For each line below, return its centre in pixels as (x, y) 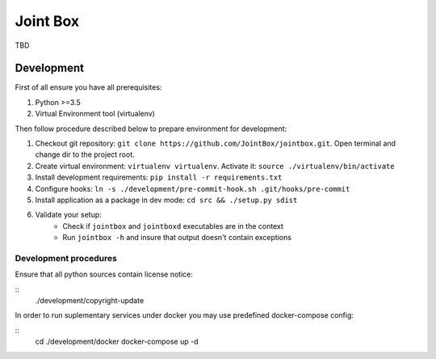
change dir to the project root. (85, 154)
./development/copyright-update (90, 301)
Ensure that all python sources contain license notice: (104, 274)
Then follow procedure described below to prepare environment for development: (151, 129)
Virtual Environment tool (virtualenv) (95, 114)
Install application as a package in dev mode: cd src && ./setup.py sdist (166, 200)
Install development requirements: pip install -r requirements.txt (159, 177)
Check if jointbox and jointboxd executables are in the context (173, 226)
